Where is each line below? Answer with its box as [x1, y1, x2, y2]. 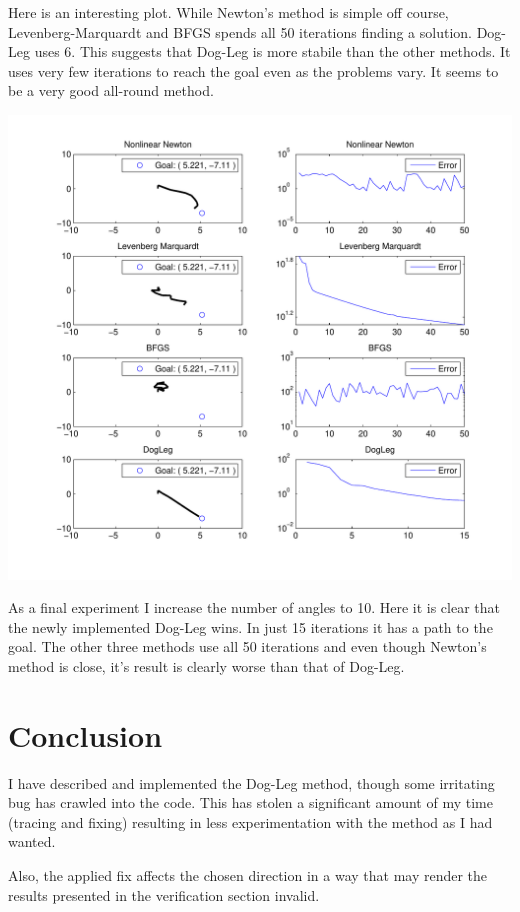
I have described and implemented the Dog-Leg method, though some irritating [8, 772, 495, 793]
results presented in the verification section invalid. [8, 884, 320, 905]
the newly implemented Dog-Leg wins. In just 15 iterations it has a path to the [8, 616, 493, 637]
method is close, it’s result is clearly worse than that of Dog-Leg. [8, 655, 405, 676]
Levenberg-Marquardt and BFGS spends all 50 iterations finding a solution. [8, 21, 472, 42]
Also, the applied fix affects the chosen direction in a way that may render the [8, 865, 488, 886]
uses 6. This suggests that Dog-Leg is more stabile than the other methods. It [34, 41, 511, 62]
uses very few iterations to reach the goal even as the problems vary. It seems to [8, 60, 499, 81]
